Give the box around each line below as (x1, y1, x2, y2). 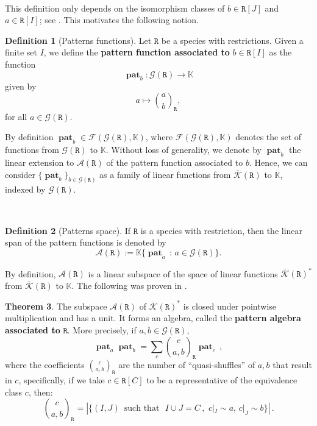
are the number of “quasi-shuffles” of (118, 358, 255, 371)
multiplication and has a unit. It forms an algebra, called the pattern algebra (5, 311, 301, 324)
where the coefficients (5, 358, 85, 371)
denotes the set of (235, 130, 302, 143)
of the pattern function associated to (106, 155, 243, 168)
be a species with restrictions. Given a (161, 34, 304, 46)
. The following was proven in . (71, 279, 187, 291)
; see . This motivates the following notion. (39, 13, 199, 26)
